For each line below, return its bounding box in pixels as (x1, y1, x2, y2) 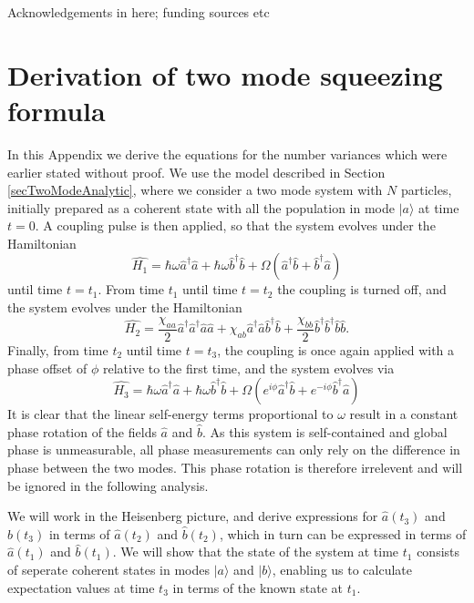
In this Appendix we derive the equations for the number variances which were (7, 144, 448, 163)
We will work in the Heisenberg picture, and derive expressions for (7, 506, 378, 526)
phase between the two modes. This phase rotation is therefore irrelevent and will (7, 457, 463, 476)
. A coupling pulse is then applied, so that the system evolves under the (35, 216, 436, 235)
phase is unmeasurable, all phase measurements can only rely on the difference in (7, 440, 460, 459)
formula (7, 91, 106, 128)
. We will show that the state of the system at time (112, 542, 399, 561)
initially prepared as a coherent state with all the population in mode (7, 198, 395, 217)
